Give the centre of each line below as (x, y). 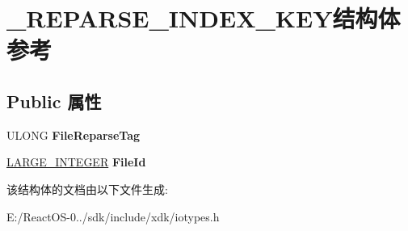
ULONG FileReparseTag (74, 134)
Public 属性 (54, 101)
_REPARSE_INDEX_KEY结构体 (204, 18)
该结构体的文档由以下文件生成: (87, 189)
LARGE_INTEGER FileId (76, 162)
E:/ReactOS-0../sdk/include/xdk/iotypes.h (113, 216)
